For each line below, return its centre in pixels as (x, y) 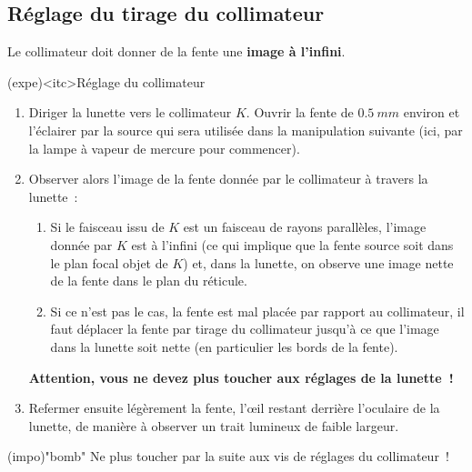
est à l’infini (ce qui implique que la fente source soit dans (292, 244)
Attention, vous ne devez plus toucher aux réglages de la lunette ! (241, 377)
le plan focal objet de (109, 262)
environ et (432, 112)
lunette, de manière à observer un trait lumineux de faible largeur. (214, 425)
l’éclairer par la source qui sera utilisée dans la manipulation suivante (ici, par (246, 130)
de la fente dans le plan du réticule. (149, 281)
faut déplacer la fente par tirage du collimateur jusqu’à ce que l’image (245, 329)
